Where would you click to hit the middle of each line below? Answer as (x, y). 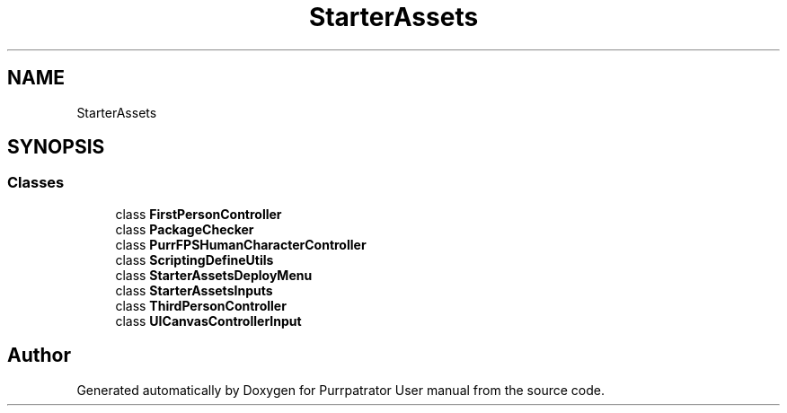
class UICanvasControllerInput (208, 321)
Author (39, 356)
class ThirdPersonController (201, 305)
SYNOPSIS (56, 147)
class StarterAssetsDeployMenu (214, 275)
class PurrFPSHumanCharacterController (241, 244)
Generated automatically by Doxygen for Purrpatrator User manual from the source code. (340, 390)
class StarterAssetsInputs (194, 290)
